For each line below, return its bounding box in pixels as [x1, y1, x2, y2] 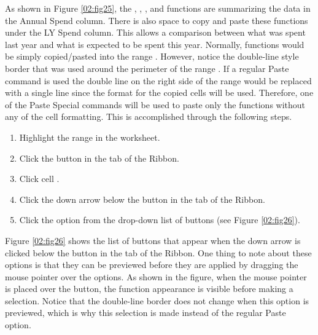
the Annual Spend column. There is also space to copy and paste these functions [5, 14, 308, 26]
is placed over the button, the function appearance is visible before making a [5, 282, 293, 295]
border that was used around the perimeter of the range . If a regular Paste [5, 61, 289, 74]
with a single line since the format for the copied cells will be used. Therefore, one [5, 86, 314, 99]
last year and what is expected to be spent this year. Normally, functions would [5, 37, 304, 50]
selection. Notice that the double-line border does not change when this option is [5, 294, 309, 307]
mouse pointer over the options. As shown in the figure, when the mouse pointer [5, 270, 307, 283]
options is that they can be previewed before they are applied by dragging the [5, 258, 298, 271]
